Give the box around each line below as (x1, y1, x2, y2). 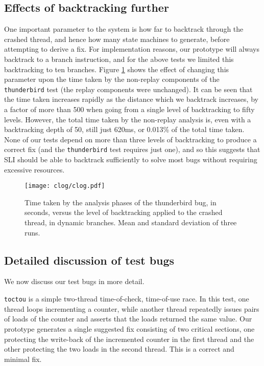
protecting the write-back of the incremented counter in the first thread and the (4, 333, 254, 344)
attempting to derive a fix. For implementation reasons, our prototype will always (4, 44, 259, 54)
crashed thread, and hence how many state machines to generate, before (4, 33, 230, 44)
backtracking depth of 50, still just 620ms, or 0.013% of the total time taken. (4, 124, 245, 135)
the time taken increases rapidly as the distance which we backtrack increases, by (4, 94, 258, 104)
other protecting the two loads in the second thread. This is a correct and (4, 343, 234, 354)
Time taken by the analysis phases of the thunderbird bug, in (25, 197, 217, 207)
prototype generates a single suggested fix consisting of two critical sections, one (4, 323, 255, 334)
